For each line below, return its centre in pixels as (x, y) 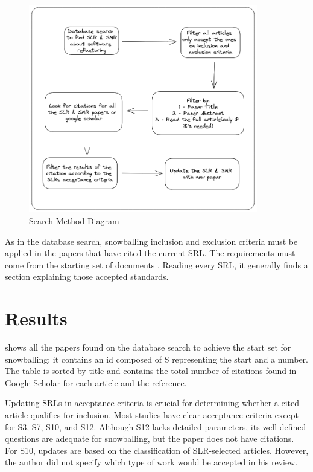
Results (36, 318)
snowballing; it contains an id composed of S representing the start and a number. (157, 359)
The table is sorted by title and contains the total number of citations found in (151, 371)
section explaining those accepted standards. (87, 276)
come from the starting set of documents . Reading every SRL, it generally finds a (156, 264)
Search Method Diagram (74, 221)
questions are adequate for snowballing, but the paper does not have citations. (150, 438)
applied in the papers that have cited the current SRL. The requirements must (150, 253)
